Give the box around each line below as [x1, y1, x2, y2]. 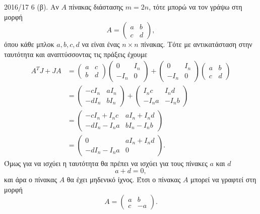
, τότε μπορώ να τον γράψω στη [149, 2, 242, 12]
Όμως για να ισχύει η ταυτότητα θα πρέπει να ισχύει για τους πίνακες [4, 157, 208, 168]
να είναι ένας [82, 39, 120, 49]
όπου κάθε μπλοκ [4, 39, 54, 49]
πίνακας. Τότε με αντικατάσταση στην [141, 39, 252, 49]
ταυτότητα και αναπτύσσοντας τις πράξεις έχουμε [4, 48, 148, 59]
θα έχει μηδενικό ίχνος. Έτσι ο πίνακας [67, 174, 181, 185]
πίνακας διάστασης [69, 2, 123, 12]
